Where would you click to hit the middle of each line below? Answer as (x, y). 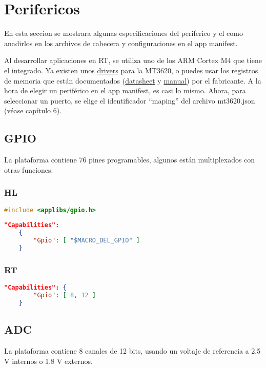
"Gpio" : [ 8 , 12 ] (65, 295)
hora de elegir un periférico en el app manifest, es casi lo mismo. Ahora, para (125, 90)
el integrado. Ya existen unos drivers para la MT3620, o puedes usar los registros (131, 70)
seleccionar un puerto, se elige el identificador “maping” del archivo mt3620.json (130, 100)
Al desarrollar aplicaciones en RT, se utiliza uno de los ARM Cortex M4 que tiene (133, 60)
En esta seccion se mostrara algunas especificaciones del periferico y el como (124, 33)
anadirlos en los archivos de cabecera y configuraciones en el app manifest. (121, 43)
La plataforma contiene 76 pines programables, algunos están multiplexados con (130, 160)
